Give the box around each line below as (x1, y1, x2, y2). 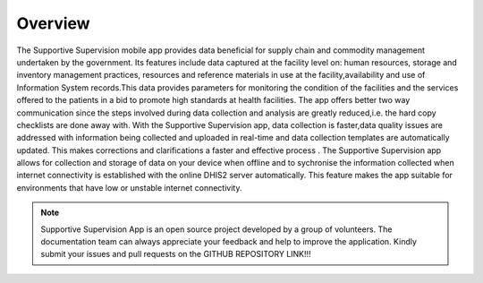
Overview (16, 13, 90, 33)
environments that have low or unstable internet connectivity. (16, 182, 242, 193)
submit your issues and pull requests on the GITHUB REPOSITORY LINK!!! (40, 249, 312, 260)
